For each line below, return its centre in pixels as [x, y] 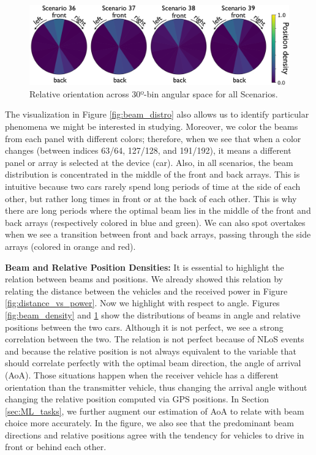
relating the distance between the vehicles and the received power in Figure [146, 291]
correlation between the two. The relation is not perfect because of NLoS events [155, 339]
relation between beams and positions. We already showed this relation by [144, 279]
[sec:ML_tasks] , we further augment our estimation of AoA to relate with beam [155, 411]
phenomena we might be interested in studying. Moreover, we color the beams [152, 126]
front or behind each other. [56, 447]
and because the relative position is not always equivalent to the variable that [151, 351]
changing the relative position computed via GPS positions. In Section [137, 399]
